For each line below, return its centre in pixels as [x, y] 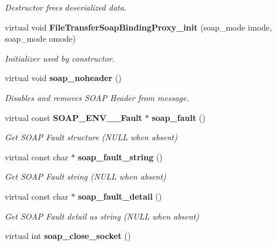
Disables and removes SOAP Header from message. [97, 97]
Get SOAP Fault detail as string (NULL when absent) [102, 216]
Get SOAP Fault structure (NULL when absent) [91, 137]
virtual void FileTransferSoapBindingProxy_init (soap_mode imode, [138, 27]
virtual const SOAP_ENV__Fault [74, 117]
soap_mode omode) [41, 38]
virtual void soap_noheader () [63, 78]
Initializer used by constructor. [60, 58]
